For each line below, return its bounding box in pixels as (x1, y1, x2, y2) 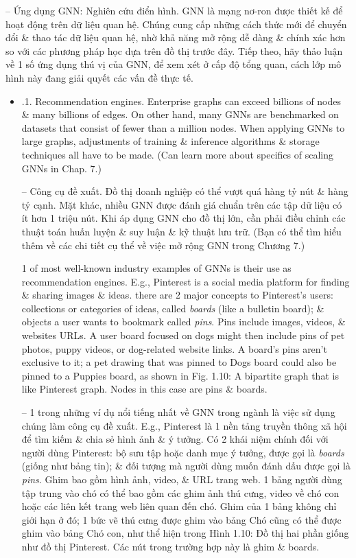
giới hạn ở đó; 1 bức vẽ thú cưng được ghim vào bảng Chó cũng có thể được (21, 512, 342, 526)
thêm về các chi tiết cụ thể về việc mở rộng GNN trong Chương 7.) (21, 237, 305, 252)
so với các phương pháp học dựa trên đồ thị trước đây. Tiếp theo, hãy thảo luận (5, 43, 343, 58)
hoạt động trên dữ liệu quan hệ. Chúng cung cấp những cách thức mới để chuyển (5, 16, 347, 31)
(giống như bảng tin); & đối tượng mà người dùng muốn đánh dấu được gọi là (21, 458, 351, 473)
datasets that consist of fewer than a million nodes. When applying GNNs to (21, 120, 345, 135)
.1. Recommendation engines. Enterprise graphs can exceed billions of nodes (21, 93, 342, 108)
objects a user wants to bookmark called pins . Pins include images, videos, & (21, 314, 346, 329)
